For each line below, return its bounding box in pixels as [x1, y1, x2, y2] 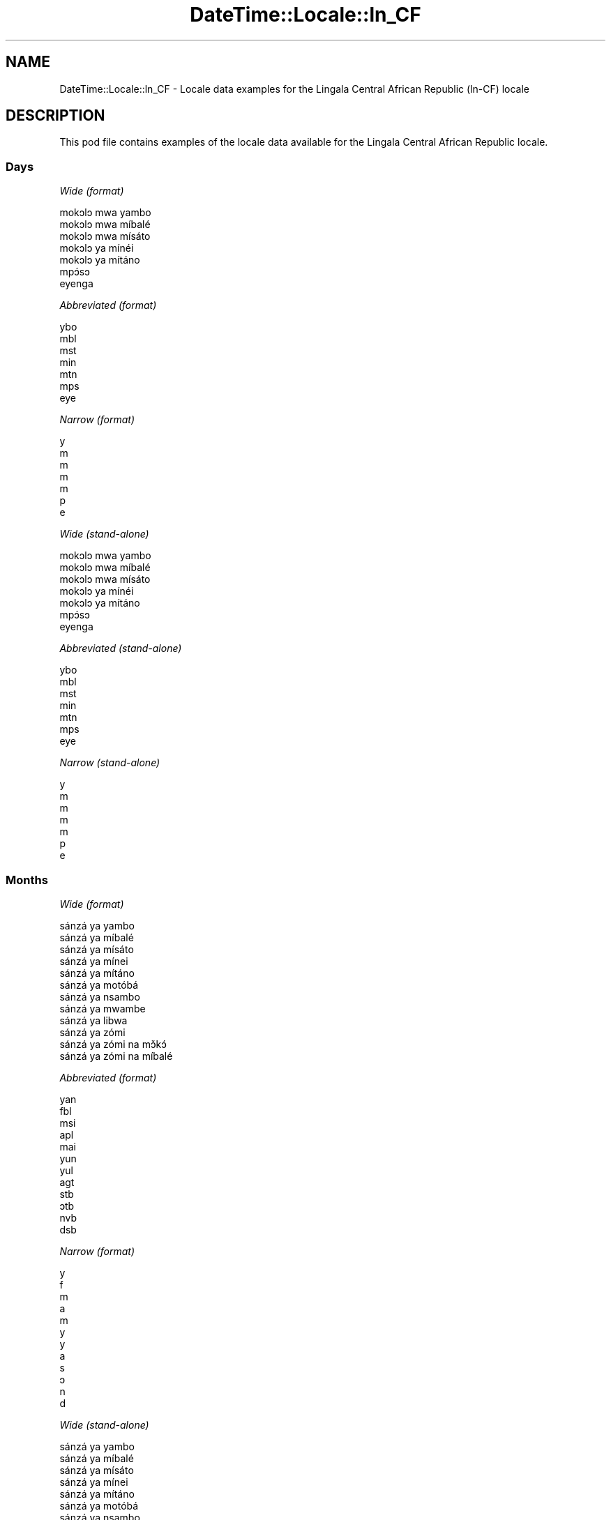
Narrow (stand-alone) [59, 757, 160, 769]
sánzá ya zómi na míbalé [59, 1049, 173, 1062]
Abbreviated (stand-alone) [59, 642, 182, 655]
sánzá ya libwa [59, 1014, 128, 1026]
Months [6, 872, 48, 887]
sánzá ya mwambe [59, 1002, 146, 1014]
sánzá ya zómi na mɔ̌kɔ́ [59, 1038, 167, 1050]
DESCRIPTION [6, 107, 105, 125]
